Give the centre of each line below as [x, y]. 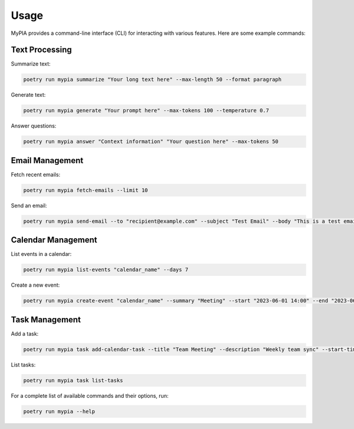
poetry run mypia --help [59, 411]
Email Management [47, 160]
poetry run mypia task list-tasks [73, 380]
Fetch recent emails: [36, 174]
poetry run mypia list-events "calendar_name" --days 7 [106, 270]
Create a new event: [35, 285]
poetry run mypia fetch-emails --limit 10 [86, 190]
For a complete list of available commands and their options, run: [90, 395]
